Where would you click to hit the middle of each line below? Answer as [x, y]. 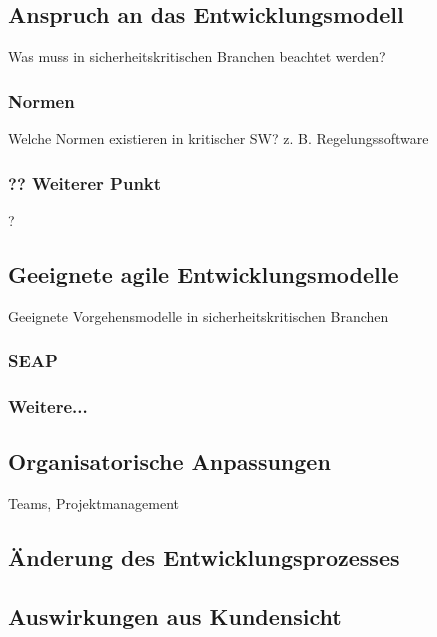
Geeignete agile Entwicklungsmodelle [203, 273]
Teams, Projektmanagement [94, 503]
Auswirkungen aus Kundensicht [175, 615]
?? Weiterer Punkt [85, 182]
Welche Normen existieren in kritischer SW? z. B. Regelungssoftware [218, 138]
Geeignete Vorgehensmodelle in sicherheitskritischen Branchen [198, 315]
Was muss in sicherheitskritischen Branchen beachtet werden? [197, 56]
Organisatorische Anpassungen [169, 461]
